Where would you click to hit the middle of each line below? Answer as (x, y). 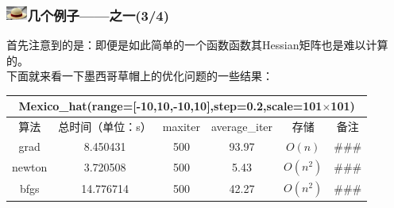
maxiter (181, 127)
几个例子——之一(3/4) (98, 15)
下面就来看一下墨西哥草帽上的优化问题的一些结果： (140, 76)
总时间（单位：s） (105, 127)
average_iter (242, 127)
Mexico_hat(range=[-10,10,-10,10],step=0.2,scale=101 (170, 106)
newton (30, 167)
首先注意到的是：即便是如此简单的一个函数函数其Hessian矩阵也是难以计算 (197, 45)
